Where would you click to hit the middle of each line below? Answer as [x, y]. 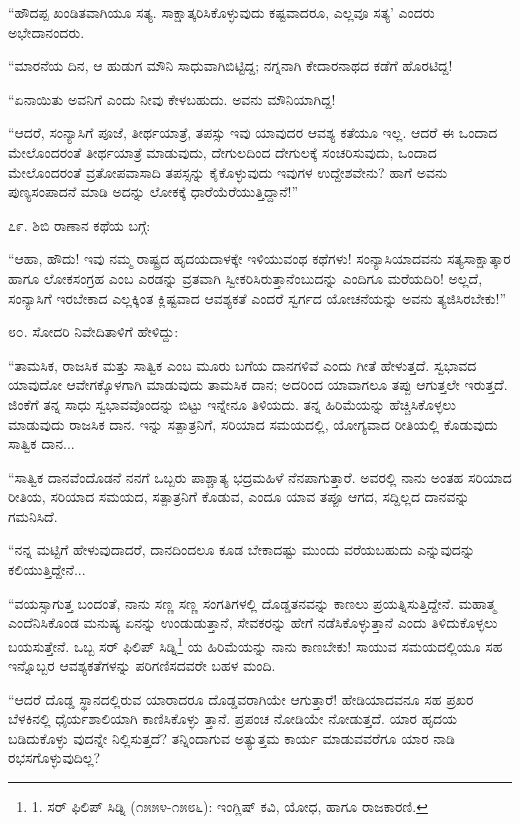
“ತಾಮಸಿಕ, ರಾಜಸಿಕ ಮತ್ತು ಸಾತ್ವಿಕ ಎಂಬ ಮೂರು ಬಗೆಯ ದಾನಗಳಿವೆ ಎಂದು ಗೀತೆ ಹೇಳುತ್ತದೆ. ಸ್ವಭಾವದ [242, 364]
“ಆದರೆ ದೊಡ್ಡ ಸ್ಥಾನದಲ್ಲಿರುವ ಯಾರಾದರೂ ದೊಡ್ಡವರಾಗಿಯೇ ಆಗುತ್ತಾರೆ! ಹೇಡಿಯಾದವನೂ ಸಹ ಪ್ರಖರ [241, 698]
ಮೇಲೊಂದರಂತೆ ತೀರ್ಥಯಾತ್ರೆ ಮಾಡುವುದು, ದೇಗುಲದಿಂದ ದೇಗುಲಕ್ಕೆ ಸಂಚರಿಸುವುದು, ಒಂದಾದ [222, 151]
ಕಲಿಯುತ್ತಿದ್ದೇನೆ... [47, 569]
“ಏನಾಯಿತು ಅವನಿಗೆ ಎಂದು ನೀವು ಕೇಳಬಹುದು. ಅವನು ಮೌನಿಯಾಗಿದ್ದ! [172, 98]
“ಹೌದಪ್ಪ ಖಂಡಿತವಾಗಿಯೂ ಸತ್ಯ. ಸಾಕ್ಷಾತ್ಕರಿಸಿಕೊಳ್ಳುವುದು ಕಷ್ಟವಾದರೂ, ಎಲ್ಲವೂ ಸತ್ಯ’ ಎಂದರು [221, 12]
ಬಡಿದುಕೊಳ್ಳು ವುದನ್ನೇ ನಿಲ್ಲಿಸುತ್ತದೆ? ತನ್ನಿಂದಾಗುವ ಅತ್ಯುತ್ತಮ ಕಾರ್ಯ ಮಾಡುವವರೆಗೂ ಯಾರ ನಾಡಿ [231, 737]
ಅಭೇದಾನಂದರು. [46, 31]
